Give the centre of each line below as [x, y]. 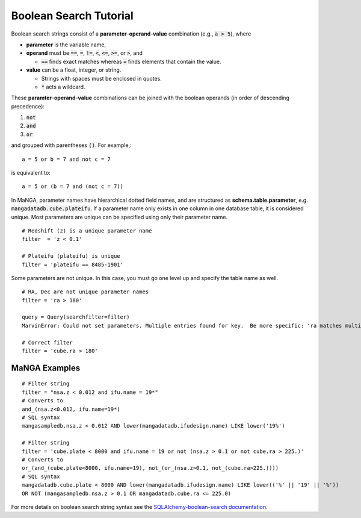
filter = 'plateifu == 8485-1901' [73, 264]
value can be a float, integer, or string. [74, 70]
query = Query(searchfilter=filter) [76, 317]
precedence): [28, 106]
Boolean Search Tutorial [72, 16]
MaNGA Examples [46, 368]
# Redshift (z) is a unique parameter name [87, 231]
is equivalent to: [31, 173]
